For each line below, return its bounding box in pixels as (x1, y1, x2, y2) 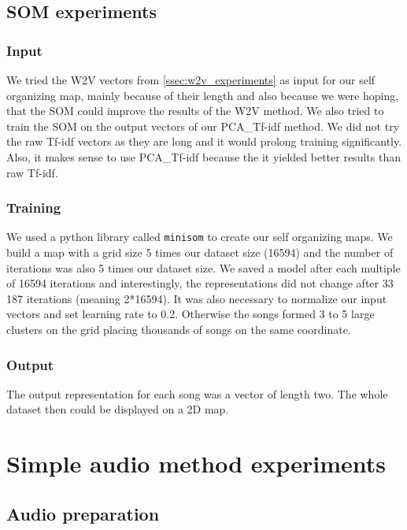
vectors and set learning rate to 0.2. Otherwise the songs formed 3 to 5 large (6, 306, 375, 322)
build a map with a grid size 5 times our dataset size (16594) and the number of (6, 244, 394, 261)
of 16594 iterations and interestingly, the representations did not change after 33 (6, 275, 394, 291)
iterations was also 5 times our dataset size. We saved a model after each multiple (6, 259, 401, 276)
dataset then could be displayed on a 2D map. (6, 401, 229, 417)
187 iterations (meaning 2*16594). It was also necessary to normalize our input (6, 290, 387, 306)
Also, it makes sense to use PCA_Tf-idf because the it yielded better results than (6, 148, 401, 165)
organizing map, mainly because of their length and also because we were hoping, (6, 87, 399, 103)
